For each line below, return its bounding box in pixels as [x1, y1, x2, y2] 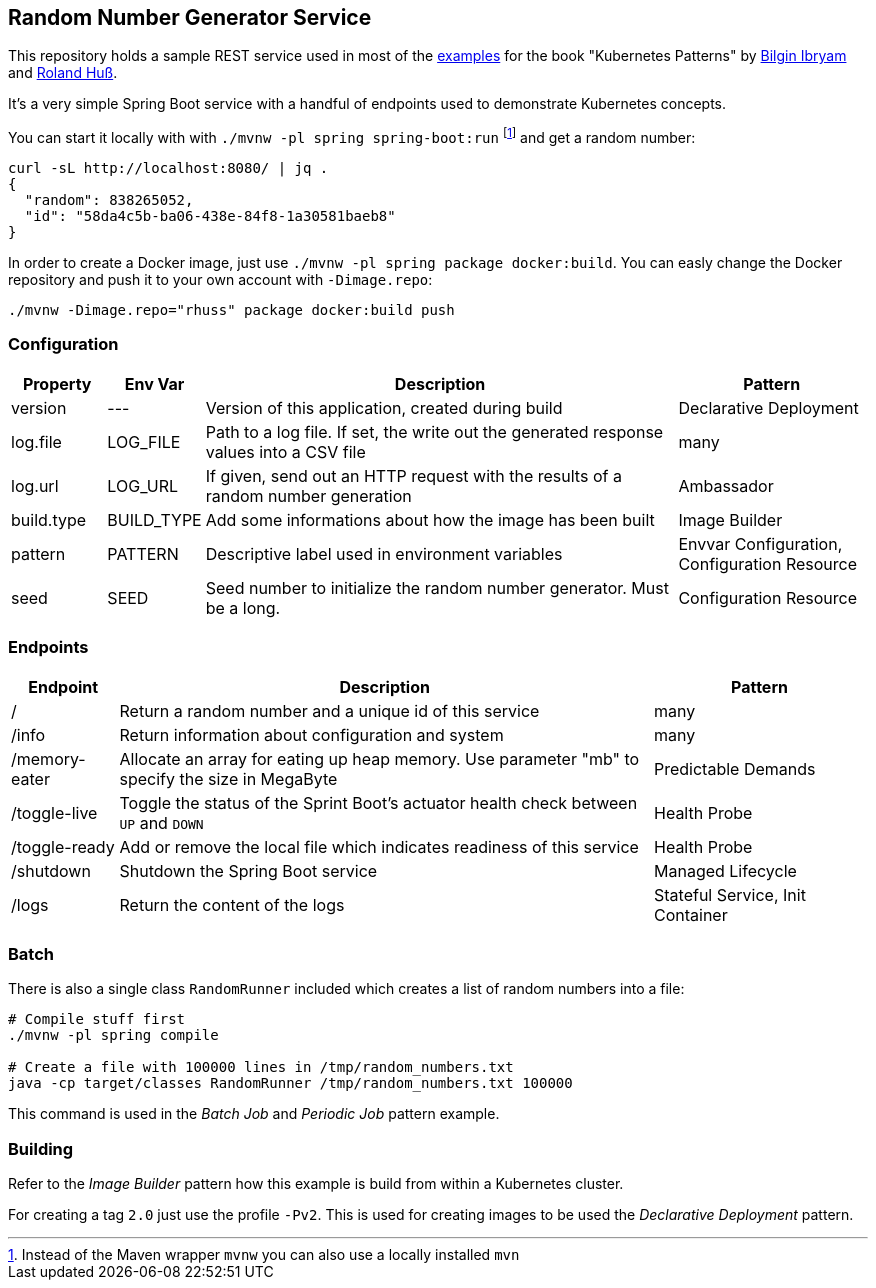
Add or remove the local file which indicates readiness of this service [119, 836, 639, 857]
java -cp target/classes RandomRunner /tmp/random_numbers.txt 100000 [8, 1075, 573, 1092]
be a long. [205, 597, 281, 618]
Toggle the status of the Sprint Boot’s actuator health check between [119, 792, 638, 813]
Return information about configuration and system [119, 724, 504, 745]
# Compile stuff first [8, 1011, 186, 1028]
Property [22, 373, 92, 394]
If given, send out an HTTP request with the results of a [205, 465, 622, 486]
